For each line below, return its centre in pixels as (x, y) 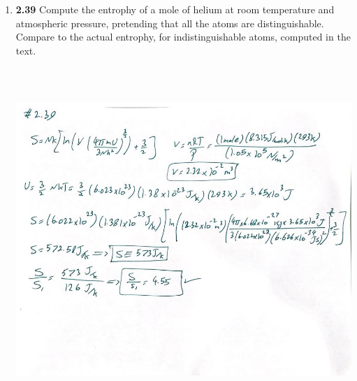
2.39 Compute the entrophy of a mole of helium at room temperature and (175, 9)
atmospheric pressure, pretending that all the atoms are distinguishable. (170, 23)
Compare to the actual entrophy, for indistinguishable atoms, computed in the (183, 37)
